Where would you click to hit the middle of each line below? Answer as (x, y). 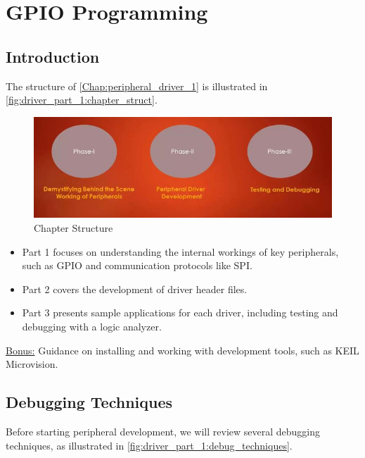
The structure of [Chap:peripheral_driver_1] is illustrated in (137, 86)
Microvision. (32, 364)
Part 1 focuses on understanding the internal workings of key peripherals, (180, 251)
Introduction (53, 56)
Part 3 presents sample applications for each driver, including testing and (180, 312)
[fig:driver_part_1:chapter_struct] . (82, 100)
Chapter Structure (73, 227)
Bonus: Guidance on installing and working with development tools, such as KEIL (182, 350)
